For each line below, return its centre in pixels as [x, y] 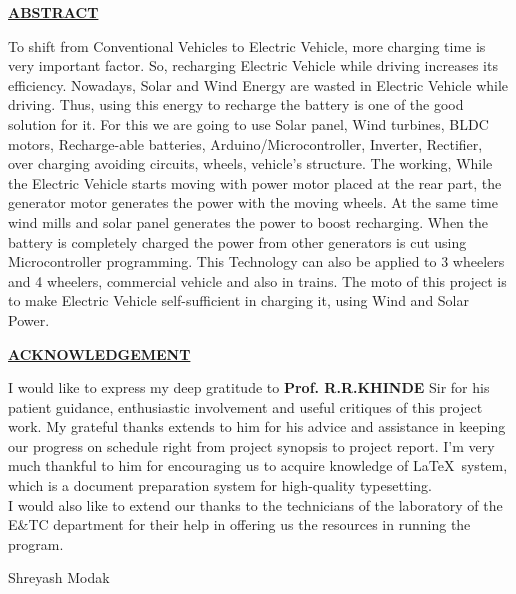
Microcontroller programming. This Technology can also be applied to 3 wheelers [256, 261]
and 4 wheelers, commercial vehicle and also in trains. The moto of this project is [257, 280]
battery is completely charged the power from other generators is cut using [237, 241]
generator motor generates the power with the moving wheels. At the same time [253, 202]
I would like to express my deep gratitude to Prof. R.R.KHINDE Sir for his [249, 387]
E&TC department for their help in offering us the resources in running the [239, 524]
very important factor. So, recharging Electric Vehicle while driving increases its [253, 65]
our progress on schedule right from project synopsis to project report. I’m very [251, 445]
